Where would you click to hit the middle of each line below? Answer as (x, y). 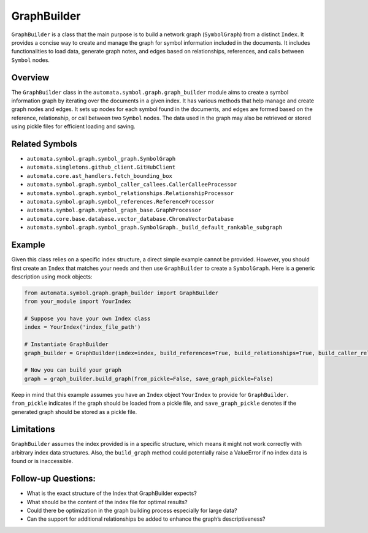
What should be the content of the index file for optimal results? (107, 502)
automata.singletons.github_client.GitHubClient (101, 167)
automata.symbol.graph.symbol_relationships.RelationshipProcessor (130, 193)
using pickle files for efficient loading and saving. (73, 126)
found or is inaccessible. (42, 461)
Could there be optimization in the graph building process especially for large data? (132, 510)
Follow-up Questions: (54, 479)
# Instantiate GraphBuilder (66, 344)
